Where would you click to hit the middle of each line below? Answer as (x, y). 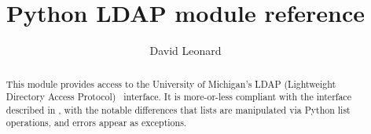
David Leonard (185, 51)
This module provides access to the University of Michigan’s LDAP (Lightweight (171, 83)
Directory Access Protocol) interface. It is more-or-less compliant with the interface (178, 97)
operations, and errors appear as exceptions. (96, 123)
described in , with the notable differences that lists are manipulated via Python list (178, 109)
